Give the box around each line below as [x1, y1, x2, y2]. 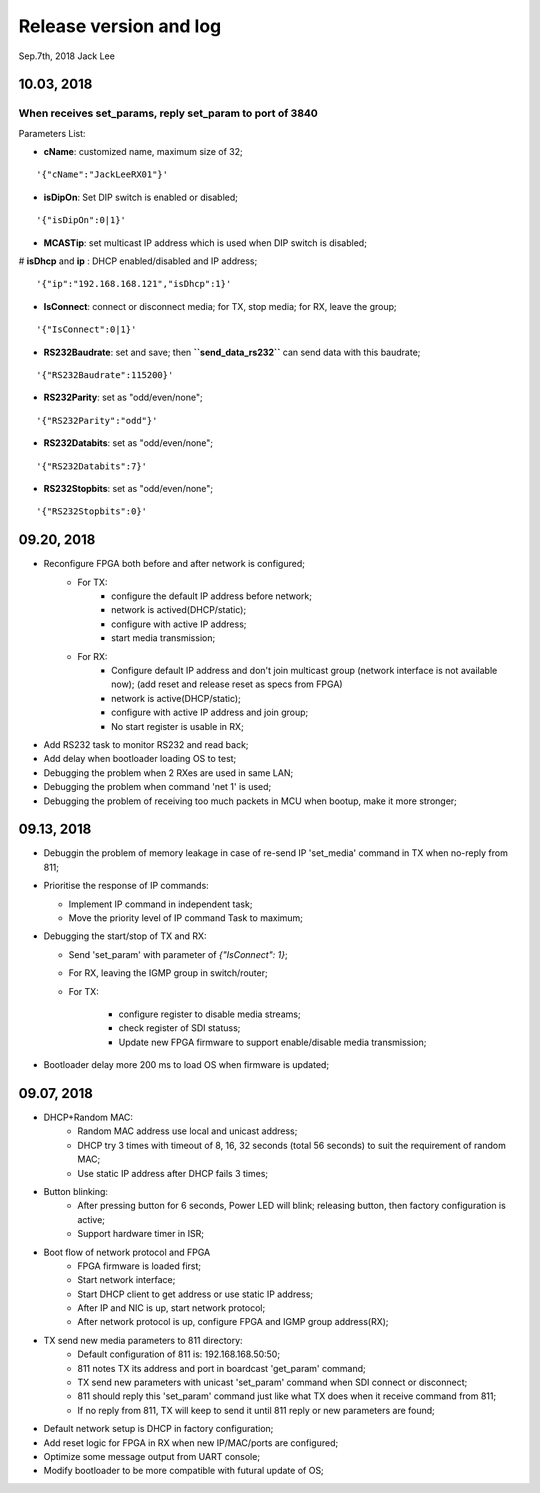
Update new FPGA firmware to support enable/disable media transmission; [118, 1036, 427, 1048]
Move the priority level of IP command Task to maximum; [68, 911, 304, 924]
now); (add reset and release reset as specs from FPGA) [111, 678, 344, 690]
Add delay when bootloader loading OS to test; [43, 753, 237, 765]
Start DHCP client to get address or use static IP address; [77, 1288, 314, 1300]
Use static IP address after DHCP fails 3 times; [77, 1167, 269, 1179]
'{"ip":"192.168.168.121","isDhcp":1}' [36, 278, 232, 290]
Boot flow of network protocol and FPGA [43, 1246, 211, 1258]
